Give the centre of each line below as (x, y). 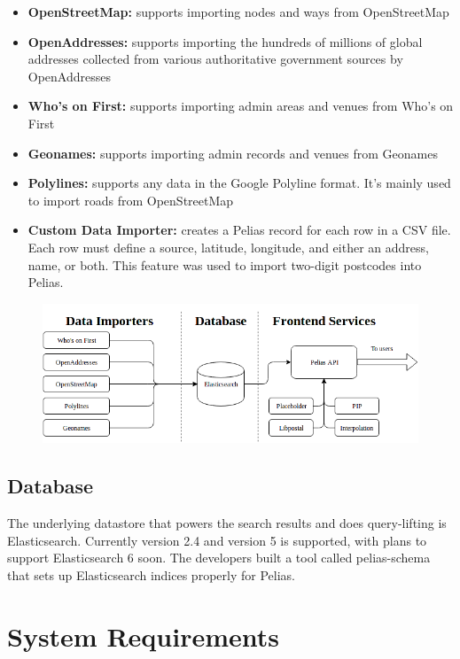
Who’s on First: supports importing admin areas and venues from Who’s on (241, 106)
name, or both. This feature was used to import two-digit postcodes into (225, 264)
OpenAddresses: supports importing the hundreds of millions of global (225, 41)
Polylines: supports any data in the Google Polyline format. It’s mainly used (239, 183)
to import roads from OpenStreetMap (131, 200)
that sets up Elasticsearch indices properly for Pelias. (151, 574)
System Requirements (143, 636)
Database (51, 486)
